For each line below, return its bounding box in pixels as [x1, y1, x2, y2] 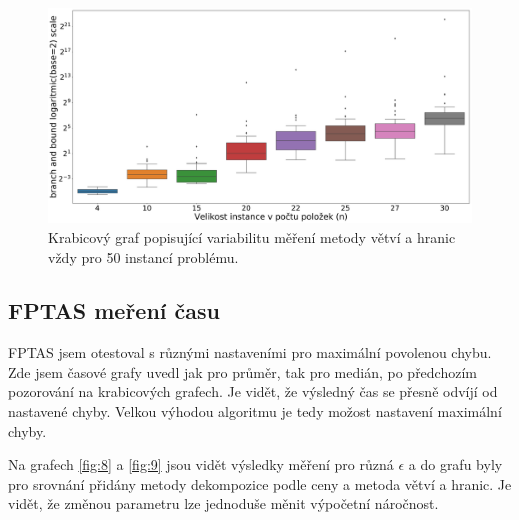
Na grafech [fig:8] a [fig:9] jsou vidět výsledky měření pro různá [8, 454, 394, 475]
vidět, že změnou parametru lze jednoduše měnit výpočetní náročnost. [8, 493, 439, 514]
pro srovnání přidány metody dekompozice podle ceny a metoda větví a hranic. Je [8, 473, 512, 494]
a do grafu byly [408, 454, 503, 475]
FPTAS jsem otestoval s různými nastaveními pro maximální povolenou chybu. [8, 342, 492, 363]
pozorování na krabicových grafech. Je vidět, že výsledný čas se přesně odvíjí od [8, 381, 498, 402]
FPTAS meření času [8, 295, 220, 326]
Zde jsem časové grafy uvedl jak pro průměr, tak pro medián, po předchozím [8, 361, 477, 382]
